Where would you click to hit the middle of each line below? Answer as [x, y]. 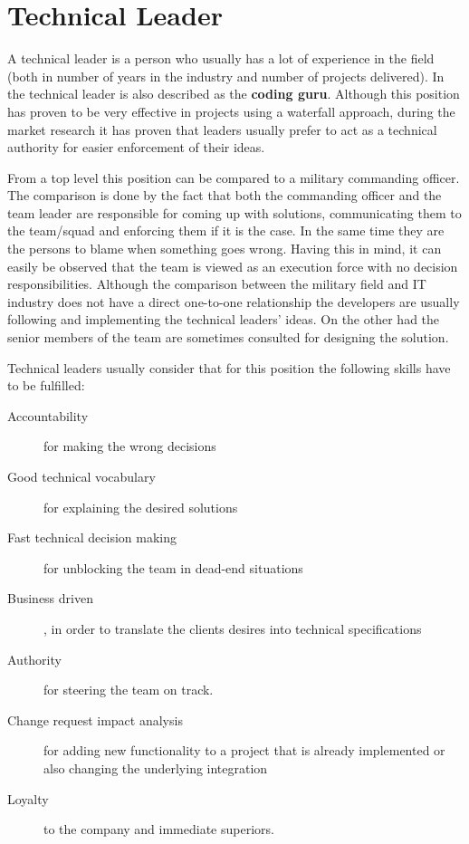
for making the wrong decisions [130, 446]
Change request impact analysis [95, 719]
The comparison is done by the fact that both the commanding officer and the [225, 195]
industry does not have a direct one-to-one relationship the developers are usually [234, 301]
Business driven [50, 598]
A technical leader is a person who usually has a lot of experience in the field [221, 58]
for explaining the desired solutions [141, 507]
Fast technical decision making [92, 537]
